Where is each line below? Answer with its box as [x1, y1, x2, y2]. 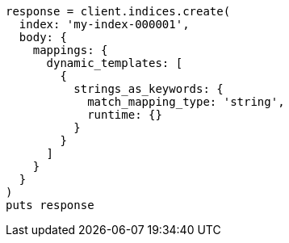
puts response [6, 199, 94, 212]
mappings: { [32, 44, 108, 57]
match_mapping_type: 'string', [87, 95, 285, 108]
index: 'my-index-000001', [19, 18, 190, 31]
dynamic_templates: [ [46, 57, 183, 69]
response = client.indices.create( [6, 5, 231, 18]
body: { [19, 31, 67, 44]
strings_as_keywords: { [73, 82, 224, 95]
